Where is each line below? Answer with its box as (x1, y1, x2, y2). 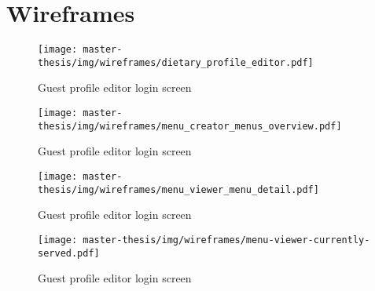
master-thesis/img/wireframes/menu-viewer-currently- (83, 234, 370, 246)
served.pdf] (38, 247, 100, 259)
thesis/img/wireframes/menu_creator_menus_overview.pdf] (38, 120, 342, 132)
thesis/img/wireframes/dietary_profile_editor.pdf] (38, 56, 314, 68)
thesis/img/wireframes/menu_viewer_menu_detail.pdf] (38, 184, 319, 195)
